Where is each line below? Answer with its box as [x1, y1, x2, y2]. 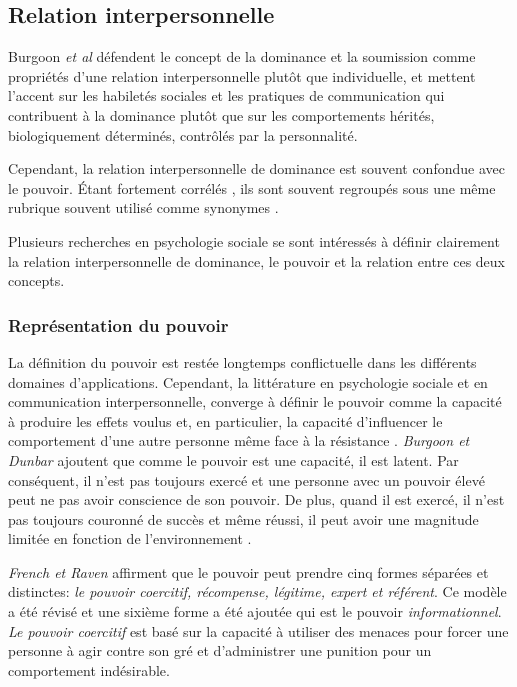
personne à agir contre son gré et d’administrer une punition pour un [8, 640, 432, 661]
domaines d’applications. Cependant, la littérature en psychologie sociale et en [8, 371, 488, 392]
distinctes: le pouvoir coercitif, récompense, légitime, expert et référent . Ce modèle [8, 581, 507, 602]
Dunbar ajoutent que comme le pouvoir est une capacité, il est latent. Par [8, 449, 459, 470]
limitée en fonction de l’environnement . [8, 528, 252, 549]
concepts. [8, 270, 65, 291]
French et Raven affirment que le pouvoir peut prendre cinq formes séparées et [8, 561, 489, 582]
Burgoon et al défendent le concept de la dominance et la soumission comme [8, 46, 476, 67]
